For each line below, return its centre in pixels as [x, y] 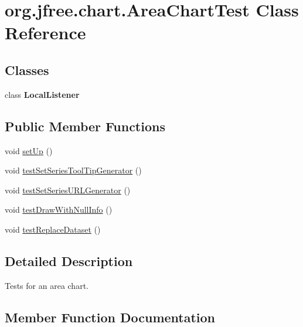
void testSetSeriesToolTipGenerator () [73, 170]
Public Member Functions [85, 126]
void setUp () [29, 150]
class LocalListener [42, 94]
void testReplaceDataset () [53, 229]
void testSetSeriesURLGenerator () [68, 190]
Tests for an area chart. [47, 285]
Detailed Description [69, 260]
